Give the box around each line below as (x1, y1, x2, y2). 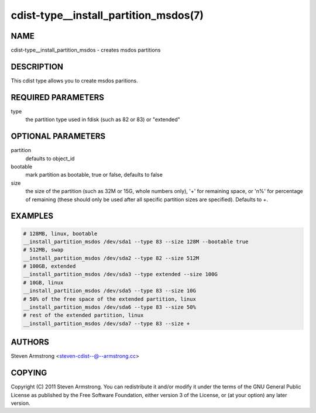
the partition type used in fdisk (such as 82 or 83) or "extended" (25, 116, 181, 123)
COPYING (11, 368, 47, 378)
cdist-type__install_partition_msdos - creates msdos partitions (11, 47, 161, 54)
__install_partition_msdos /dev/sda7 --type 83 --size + (23, 320, 190, 327)
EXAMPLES (11, 211, 54, 221)
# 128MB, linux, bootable (23, 230, 98, 237)
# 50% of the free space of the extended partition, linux (23, 295, 196, 302)
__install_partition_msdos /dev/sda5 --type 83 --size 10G (23, 287, 196, 294)
